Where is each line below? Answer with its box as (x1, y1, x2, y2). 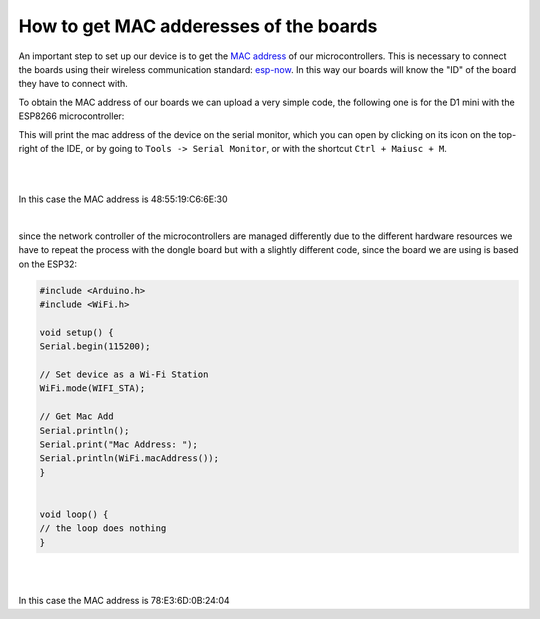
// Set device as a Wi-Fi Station (39, 368, 209, 380)
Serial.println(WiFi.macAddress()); (39, 453, 220, 464)
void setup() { (39, 326, 114, 338)
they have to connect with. (18, 78, 129, 90)
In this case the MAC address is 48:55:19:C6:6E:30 (18, 193, 228, 205)
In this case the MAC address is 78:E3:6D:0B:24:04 (18, 595, 230, 607)
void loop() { (39, 508, 109, 520)
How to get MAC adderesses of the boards (18, 15, 378, 37)
